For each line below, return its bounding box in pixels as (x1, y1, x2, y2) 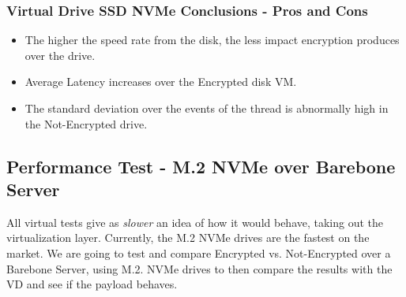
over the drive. (24, 46, 96, 63)
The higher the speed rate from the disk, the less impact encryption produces (24, 32, 400, 48)
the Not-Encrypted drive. (24, 115, 148, 132)
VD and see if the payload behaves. (6, 276, 178, 292)
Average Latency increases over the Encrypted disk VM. (24, 73, 297, 90)
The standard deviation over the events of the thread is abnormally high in (24, 100, 389, 116)
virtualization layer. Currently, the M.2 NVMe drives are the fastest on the (6, 229, 370, 246)
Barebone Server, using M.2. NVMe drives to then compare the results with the (6, 260, 393, 277)
